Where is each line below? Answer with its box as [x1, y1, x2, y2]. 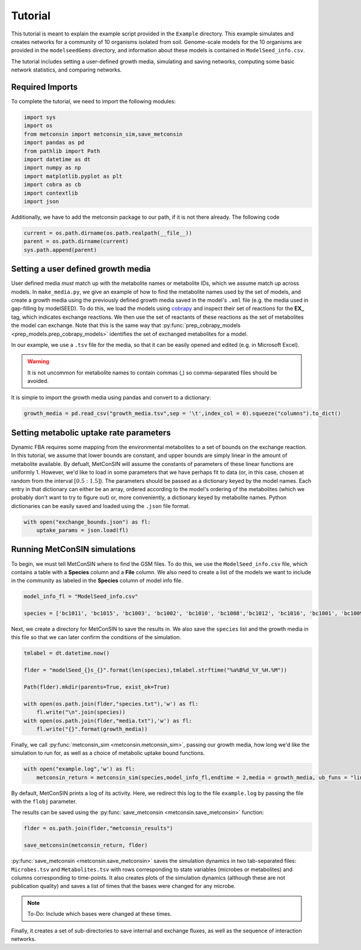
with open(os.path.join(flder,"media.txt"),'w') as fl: [23, 717, 193, 724]
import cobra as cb [23, 181, 81, 188]
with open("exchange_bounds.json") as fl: [23, 518, 151, 526]
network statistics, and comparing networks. [11, 66, 122, 73]
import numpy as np [23, 164, 81, 171]
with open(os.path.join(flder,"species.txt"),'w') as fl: [23, 700, 199, 707]
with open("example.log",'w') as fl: [23, 765, 135, 773]
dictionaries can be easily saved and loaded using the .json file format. [11, 502, 191, 509]
